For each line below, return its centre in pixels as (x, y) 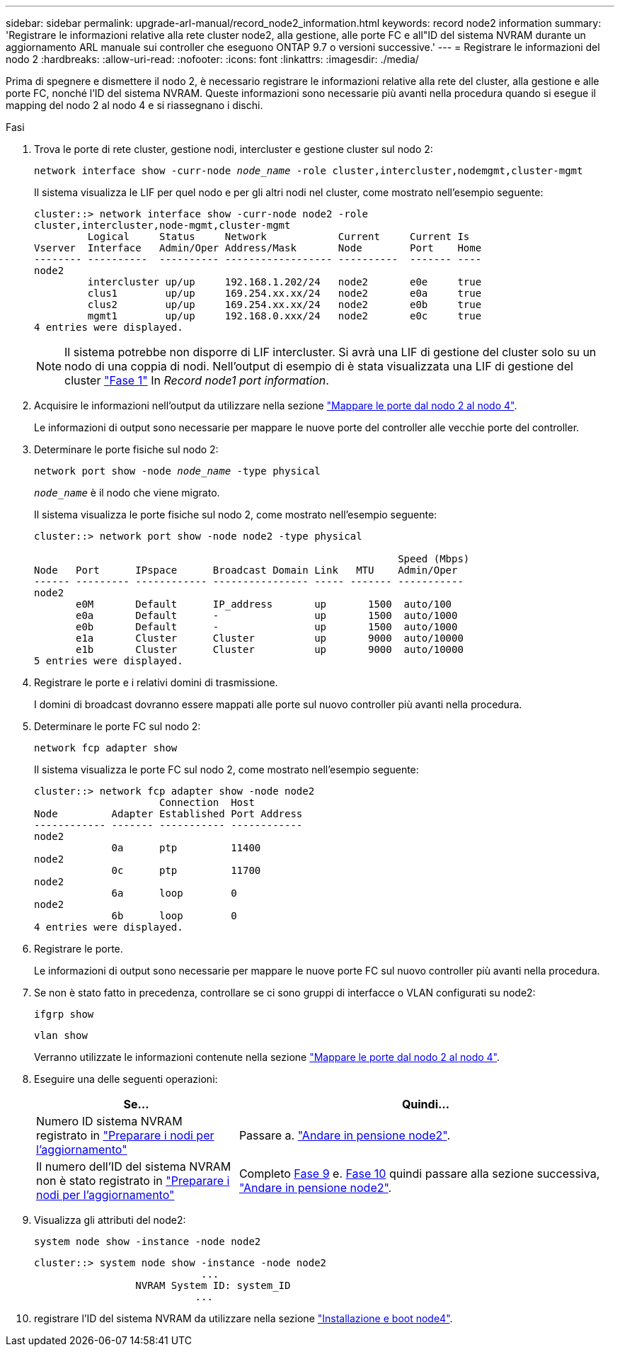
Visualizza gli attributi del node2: (110, 1220)
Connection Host (207, 802)
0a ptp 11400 (186, 848)
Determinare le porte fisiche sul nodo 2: (126, 449)
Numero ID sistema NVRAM (109, 1121)
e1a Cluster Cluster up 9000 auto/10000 (270, 638)
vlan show (61, 1035)
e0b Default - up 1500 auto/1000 (267, 627)
